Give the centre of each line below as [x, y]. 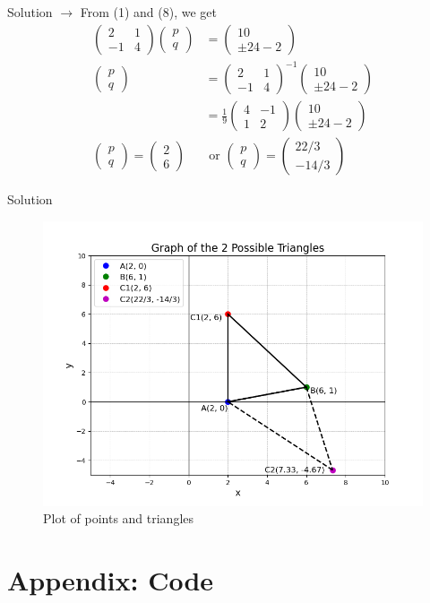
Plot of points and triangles [119, 518]
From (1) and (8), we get [148, 12]
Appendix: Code [111, 580]
